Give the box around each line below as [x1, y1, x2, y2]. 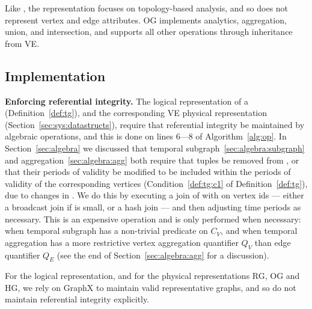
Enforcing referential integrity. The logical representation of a [5, 94, 248, 107]
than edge [254, 236, 291, 248]
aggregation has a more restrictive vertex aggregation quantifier [5, 236, 239, 248]
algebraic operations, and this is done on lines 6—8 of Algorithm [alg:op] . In [5, 130, 287, 142]
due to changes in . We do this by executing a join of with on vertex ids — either [5, 189, 304, 201]
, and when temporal [221, 224, 298, 237]
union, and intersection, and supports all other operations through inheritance [5, 25, 293, 38]
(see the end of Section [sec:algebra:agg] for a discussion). [57, 248, 269, 261]
